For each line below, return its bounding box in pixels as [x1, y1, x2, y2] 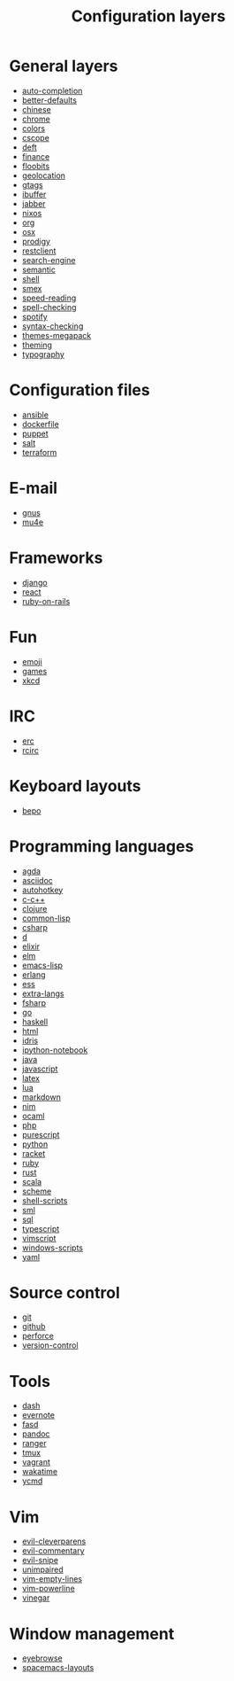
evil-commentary [21, 1545, 85, 1556]
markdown [21, 1092, 62, 1102]
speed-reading [21, 292, 77, 303]
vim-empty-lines [21, 1574, 82, 1584]
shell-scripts [21, 1195, 68, 1206]
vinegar [21, 1592, 50, 1603]
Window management [9, 1623, 175, 1644]
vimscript [21, 1233, 57, 1243]
